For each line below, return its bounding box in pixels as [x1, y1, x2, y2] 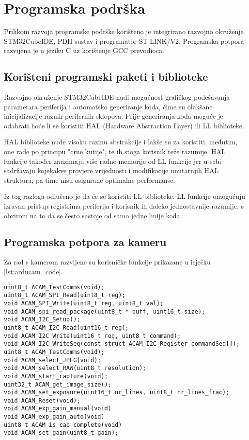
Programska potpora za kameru [4, 234, 167, 249]
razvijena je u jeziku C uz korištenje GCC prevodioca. [4, 45, 164, 55]
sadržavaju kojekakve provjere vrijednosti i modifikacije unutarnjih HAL [4, 165, 219, 176]
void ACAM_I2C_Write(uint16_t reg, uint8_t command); [4, 332, 181, 339]
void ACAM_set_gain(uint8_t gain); [4, 429, 119, 437]
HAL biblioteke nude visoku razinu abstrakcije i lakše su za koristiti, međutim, [4, 137, 238, 147]
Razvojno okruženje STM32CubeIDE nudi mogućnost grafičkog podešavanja [4, 92, 230, 102]
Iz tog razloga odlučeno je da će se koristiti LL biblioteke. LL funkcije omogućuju [4, 191, 245, 201]
